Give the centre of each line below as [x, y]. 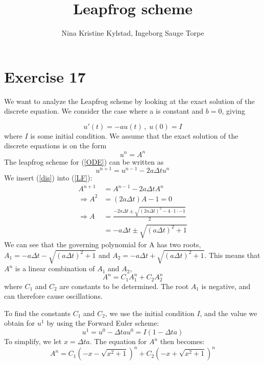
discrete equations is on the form [55, 146]
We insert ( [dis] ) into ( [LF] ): [48, 178]
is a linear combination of [55, 268]
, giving [233, 111]
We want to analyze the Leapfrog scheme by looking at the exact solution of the [129, 101]
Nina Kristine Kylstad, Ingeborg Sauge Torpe [133, 33]
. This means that [232, 255]
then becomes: [182, 341]
